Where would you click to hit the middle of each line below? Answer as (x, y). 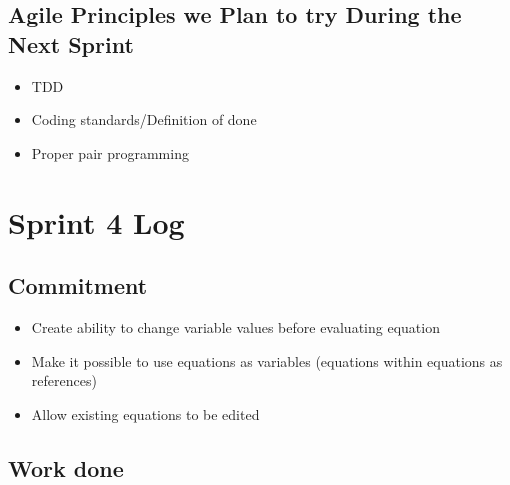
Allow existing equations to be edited (145, 413)
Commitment (78, 285)
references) (64, 380)
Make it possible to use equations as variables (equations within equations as (267, 360)
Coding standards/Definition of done (144, 119)
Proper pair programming (110, 152)
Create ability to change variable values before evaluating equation (235, 326)
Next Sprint (71, 43)
